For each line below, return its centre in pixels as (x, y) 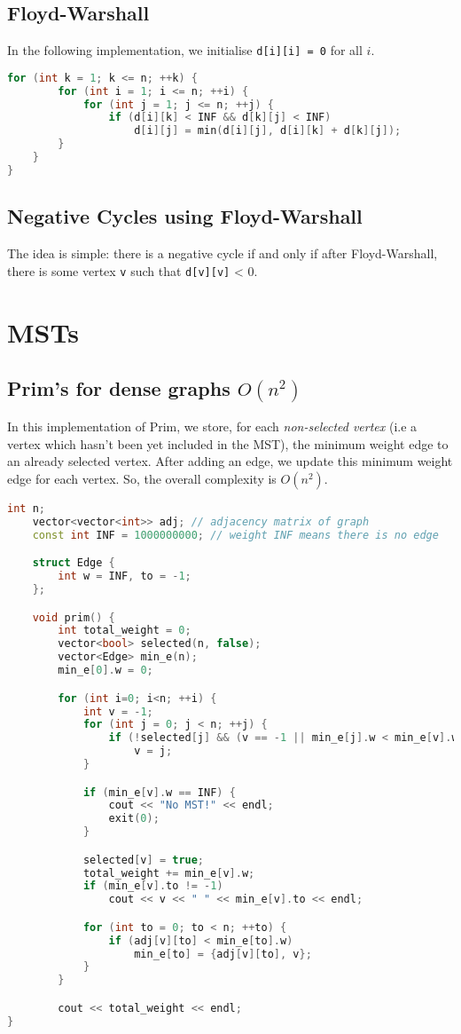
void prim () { (74, 617)
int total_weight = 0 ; (125, 631)
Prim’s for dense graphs (119, 388)
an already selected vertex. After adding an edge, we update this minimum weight (230, 461)
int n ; (26, 509)
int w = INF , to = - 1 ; (125, 576)
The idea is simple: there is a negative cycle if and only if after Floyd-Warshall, (223, 253)
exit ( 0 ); (134, 819)
